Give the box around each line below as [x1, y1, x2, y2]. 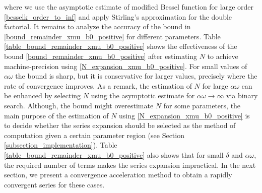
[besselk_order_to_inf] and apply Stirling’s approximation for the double [4, 11, 232, 22]
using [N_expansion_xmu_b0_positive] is [119, 110, 250, 120]
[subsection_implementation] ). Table [4, 140, 117, 150]
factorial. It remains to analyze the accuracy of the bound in [4, 21, 191, 32]
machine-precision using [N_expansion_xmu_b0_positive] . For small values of [4, 60, 247, 71]
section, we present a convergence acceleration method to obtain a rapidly [4, 169, 232, 180]
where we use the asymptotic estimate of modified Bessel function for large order [4, 2, 253, 12]
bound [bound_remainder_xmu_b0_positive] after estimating [4, 50, 198, 61]
